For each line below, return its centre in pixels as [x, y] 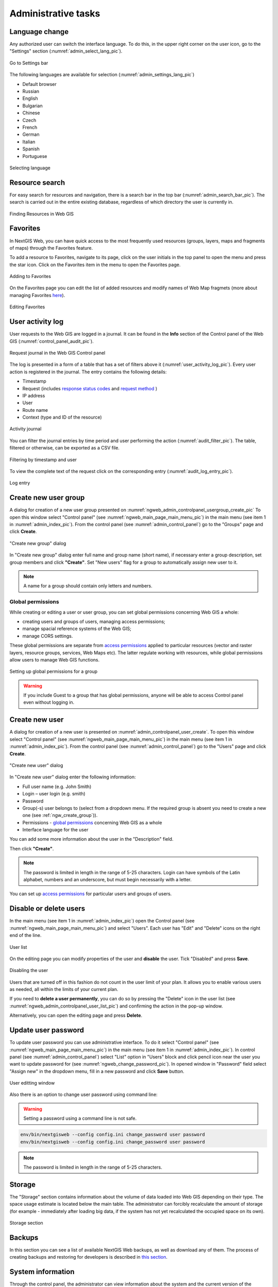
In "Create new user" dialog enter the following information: [73, 777]
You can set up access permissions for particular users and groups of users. [91, 894]
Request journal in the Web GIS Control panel [57, 353]
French [30, 127]
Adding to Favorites [30, 276]
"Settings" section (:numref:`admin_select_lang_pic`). [66, 51]
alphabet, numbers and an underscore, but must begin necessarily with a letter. [108, 880]
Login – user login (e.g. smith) [54, 794]
